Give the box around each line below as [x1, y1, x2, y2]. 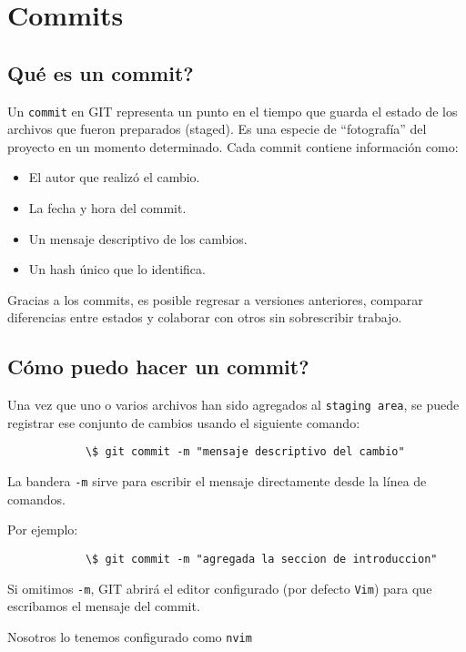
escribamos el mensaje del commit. [7, 596, 200, 616]
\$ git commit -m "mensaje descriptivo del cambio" [85, 445, 405, 459]
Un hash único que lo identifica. [28, 260, 206, 279]
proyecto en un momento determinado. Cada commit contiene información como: [7, 137, 459, 156]
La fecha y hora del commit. [28, 199, 187, 218]
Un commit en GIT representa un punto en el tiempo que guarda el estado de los [7, 101, 458, 120]
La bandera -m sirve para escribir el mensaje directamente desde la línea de [7, 472, 427, 491]
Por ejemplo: [7, 520, 78, 539]
